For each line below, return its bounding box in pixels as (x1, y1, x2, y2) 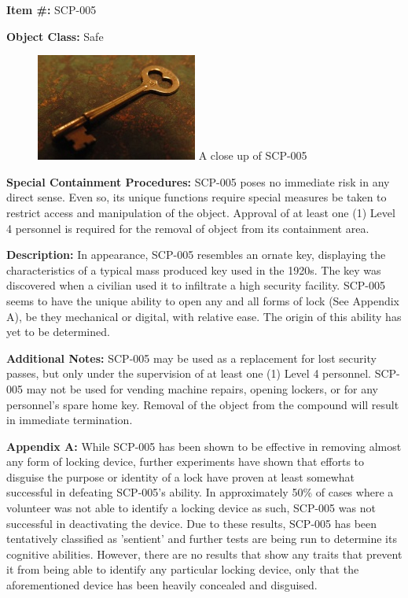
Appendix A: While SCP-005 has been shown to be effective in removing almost (6, 437, 402, 454)
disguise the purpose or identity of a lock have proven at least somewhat (6, 468, 355, 485)
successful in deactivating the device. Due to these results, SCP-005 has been (6, 515, 377, 531)
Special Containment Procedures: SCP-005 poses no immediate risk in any (6, 173, 390, 190)
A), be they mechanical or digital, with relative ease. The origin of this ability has (6, 308, 402, 324)
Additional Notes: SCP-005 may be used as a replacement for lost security (6, 349, 377, 366)
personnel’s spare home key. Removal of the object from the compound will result (6, 396, 399, 412)
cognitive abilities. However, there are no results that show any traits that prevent (6, 545, 402, 562)
